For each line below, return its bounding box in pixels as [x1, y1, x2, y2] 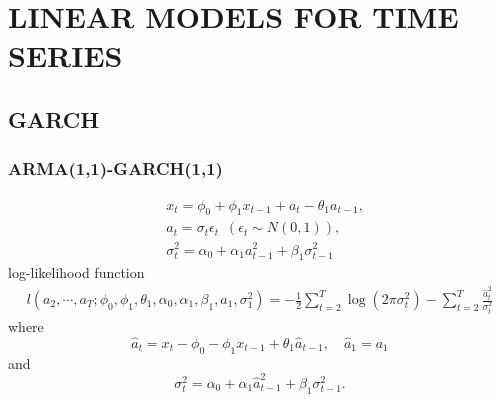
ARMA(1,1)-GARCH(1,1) [8, 156, 223, 181]
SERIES [8, 35, 123, 76]
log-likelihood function [8, 262, 145, 283]
